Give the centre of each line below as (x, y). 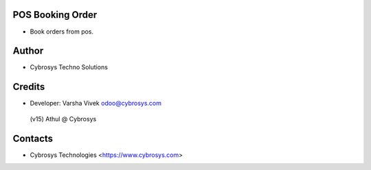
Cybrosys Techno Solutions (69, 67)
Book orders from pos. (62, 32)
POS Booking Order (55, 15)
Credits (29, 87)
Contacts (33, 138)
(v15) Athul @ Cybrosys (63, 119)
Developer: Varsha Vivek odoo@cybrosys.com (95, 104)
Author (28, 51)
